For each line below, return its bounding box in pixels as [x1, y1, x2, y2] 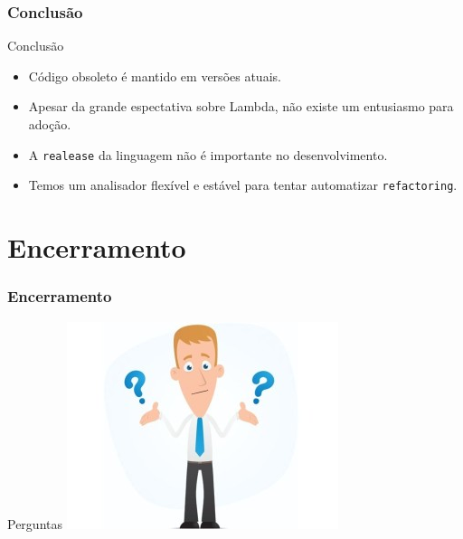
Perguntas [7, 514, 62, 533]
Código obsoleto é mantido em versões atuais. [28, 66, 281, 85]
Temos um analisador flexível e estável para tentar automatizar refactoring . [28, 175, 458, 194]
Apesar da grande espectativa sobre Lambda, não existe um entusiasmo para [28, 97, 454, 116]
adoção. [28, 115, 71, 133]
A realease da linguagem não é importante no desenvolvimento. [28, 145, 388, 164]
